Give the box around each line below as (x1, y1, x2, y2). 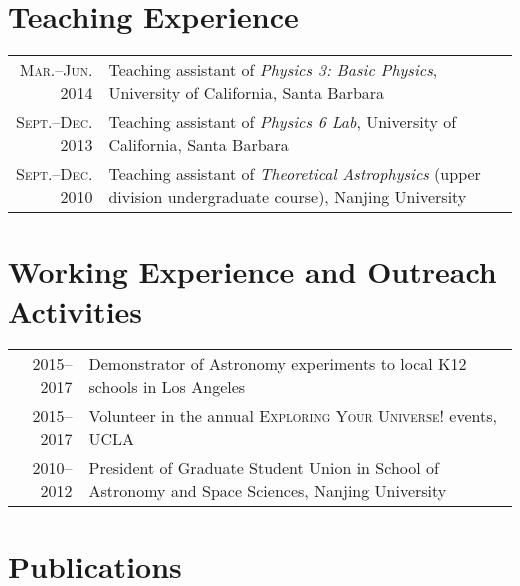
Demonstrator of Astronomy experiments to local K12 (88, 352, 467, 376)
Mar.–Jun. (19, 58, 93, 82)
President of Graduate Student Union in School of (88, 456, 439, 480)
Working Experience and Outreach (8, 251, 497, 292)
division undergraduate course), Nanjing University (108, 185, 467, 209)
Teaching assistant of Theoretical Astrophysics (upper (108, 162, 481, 186)
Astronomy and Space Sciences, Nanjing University (88, 479, 447, 503)
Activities (8, 290, 143, 331)
